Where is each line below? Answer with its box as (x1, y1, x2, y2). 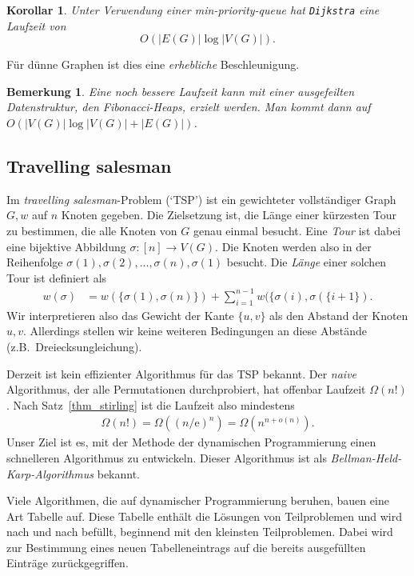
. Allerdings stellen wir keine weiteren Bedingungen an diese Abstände (23, 322, 367, 339)
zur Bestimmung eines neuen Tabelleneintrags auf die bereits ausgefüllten (6, 538, 366, 555)
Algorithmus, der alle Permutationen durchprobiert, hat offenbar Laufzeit (6, 381, 366, 398)
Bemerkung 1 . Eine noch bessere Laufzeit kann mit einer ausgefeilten (6, 82, 355, 99)
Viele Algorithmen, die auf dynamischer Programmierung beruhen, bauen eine (6, 492, 389, 509)
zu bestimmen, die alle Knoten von (6, 222, 177, 239)
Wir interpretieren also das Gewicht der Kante (6, 306, 234, 323)
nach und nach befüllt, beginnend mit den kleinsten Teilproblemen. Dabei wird (6, 523, 393, 540)
